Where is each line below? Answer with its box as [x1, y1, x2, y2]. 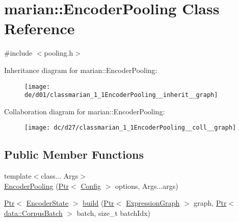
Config [81, 180, 101, 191]
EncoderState [26, 198, 69, 208]
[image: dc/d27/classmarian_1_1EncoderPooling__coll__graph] [24, 124, 236, 132]
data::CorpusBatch [4, 208, 63, 218]
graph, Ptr [194, 198, 227, 208]
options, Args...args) [115, 180, 178, 191]
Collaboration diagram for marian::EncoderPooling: [4, 106, 165, 116]
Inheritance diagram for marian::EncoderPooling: [4, 64, 157, 75]
